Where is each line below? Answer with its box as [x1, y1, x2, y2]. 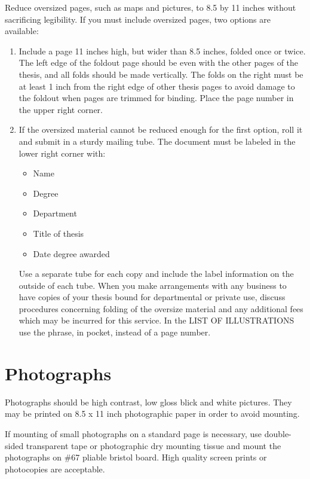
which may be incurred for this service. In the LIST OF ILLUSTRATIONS [19, 314, 294, 327]
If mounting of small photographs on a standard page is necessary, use [5, 427, 262, 440]
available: [5, 25, 39, 37]
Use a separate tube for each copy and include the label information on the [19, 267, 294, 280]
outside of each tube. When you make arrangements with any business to [19, 279, 287, 291]
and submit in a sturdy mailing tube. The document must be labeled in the [19, 135, 296, 147]
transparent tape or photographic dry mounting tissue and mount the [26, 439, 281, 451]
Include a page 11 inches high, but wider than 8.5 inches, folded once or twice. [19, 44, 306, 57]
